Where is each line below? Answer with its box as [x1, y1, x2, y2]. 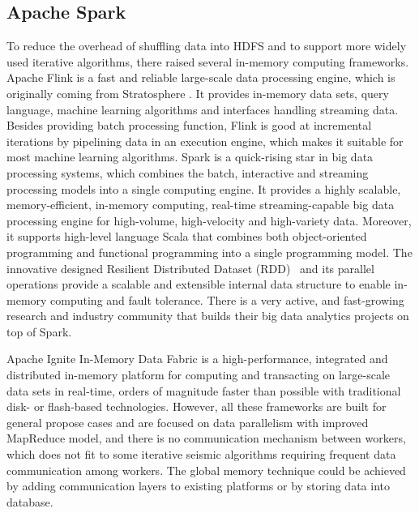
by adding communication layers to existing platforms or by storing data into [6, 477, 390, 494]
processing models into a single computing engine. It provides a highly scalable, [6, 180, 401, 197]
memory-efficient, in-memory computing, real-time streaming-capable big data [6, 196, 395, 213]
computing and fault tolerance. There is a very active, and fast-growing [50, 291, 404, 308]
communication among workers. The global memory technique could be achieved [6, 461, 406, 478]
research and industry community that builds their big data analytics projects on [6, 307, 409, 324]
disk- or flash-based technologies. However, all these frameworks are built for [6, 398, 387, 415]
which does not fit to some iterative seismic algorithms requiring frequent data [6, 446, 396, 463]
